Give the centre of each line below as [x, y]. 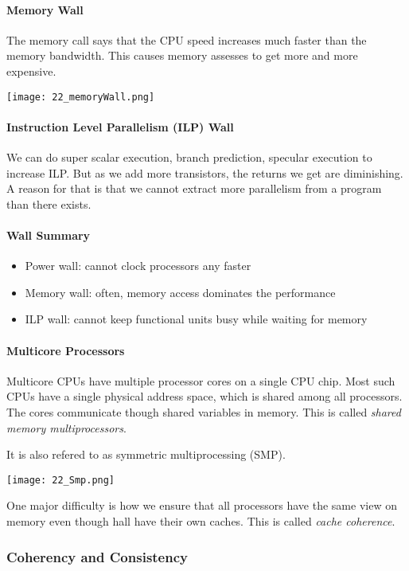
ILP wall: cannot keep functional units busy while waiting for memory [196, 319]
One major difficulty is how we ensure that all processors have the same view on [202, 505]
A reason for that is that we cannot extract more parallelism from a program [194, 188]
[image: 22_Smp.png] [61, 480]
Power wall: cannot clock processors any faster [138, 266]
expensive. [31, 70]
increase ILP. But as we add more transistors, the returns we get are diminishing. [205, 172]
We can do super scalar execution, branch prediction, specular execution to [189, 157]
